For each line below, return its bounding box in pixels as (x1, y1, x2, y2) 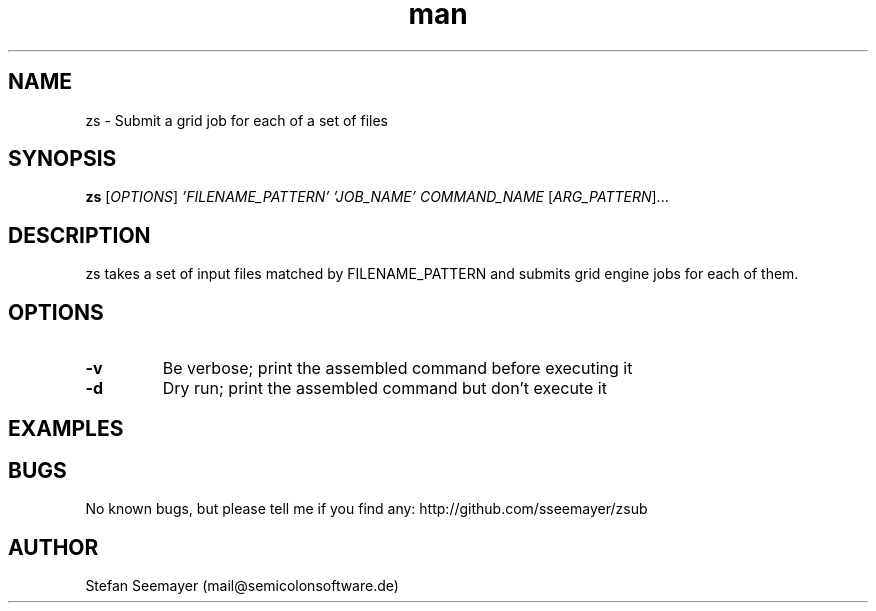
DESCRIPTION (8, 222, 151, 248)
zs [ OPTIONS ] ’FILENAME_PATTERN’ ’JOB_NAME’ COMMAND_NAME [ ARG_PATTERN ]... (85, 188, 669, 206)
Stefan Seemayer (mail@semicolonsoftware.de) (85, 577, 399, 595)
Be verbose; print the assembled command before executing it (162, 358, 633, 379)
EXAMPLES (8, 415, 124, 441)
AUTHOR (8, 534, 99, 560)
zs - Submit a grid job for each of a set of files (85, 111, 388, 129)
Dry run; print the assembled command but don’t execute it (162, 378, 607, 399)
